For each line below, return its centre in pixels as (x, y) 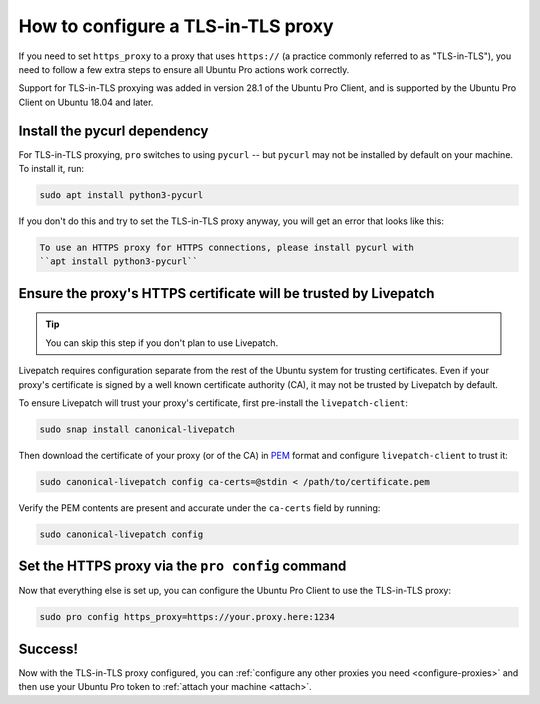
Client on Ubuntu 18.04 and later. (86, 102)
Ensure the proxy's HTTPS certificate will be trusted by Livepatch (226, 293)
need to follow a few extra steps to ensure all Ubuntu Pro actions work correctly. (184, 69)
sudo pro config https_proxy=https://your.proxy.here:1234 (187, 617)
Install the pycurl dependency (113, 130)
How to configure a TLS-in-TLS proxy (176, 26)
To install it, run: (51, 169)
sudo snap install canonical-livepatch (137, 429)
